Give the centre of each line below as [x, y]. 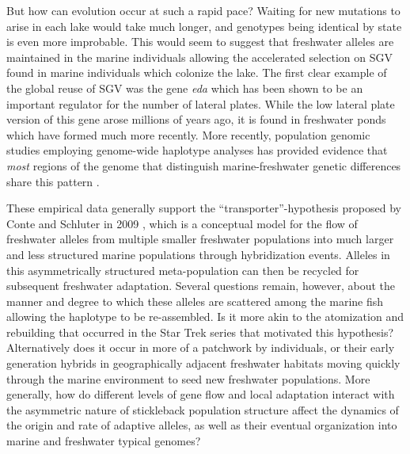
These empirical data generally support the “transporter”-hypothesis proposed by [204, 208]
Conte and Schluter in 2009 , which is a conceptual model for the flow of [182, 223]
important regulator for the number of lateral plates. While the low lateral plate [201, 103]
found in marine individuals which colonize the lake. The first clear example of [197, 72]
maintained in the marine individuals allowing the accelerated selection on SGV [200, 57]
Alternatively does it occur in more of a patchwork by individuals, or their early [201, 347]
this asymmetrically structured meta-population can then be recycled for [183, 270]
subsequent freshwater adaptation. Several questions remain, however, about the [201, 286]
